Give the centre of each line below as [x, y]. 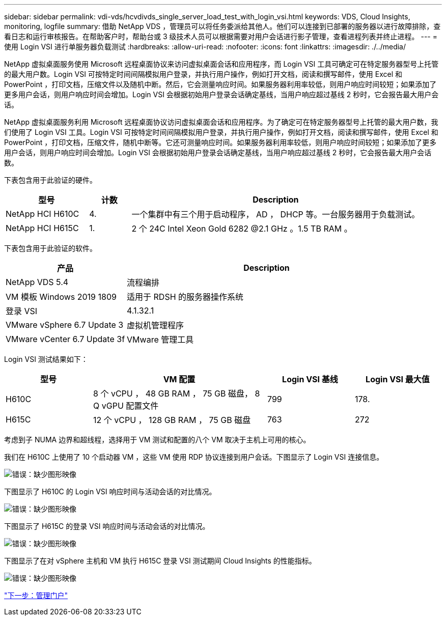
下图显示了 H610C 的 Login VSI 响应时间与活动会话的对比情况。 [110, 491]
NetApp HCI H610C [43, 214]
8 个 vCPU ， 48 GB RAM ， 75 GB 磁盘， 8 [177, 393]
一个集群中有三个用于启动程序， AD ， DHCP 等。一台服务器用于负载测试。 [276, 214]
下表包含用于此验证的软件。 [50, 248]
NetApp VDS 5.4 [37, 282]
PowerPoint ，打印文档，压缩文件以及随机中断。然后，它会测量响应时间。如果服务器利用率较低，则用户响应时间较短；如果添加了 [220, 84]
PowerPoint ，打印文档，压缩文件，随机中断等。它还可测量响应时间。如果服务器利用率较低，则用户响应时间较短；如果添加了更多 [220, 142]
